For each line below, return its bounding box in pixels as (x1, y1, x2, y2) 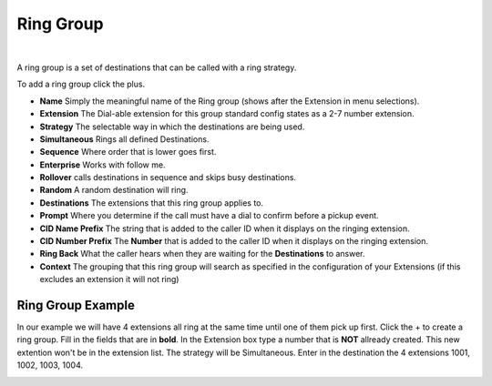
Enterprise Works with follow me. (39, 159, 166, 170)
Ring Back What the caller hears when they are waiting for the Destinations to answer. (39, 249, 365, 259)
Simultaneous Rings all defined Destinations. (39, 133, 210, 145)
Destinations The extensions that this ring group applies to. (39, 197, 264, 208)
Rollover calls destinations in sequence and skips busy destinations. (39, 172, 296, 183)
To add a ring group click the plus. (16, 78, 146, 90)
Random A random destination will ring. (39, 185, 189, 196)
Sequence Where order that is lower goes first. (39, 147, 217, 157)
